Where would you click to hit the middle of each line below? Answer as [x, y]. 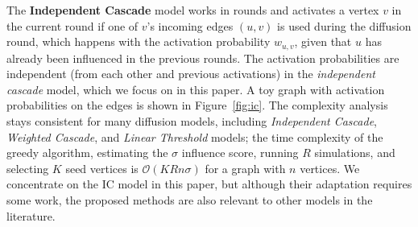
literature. [31, 215]
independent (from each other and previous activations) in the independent [191, 74]
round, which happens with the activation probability [139, 41]
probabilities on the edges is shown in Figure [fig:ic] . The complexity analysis [197, 105]
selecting [28, 168]
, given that [323, 41]
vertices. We [330, 168]
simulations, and [355, 153]
